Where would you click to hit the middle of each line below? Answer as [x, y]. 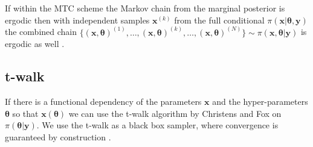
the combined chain [41, 32]
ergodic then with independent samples [77, 20]
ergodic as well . [35, 44]
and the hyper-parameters [260, 102]
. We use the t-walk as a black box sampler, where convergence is [157, 125]
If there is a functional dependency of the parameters [103, 102]
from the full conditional [219, 20]
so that [25, 113]
